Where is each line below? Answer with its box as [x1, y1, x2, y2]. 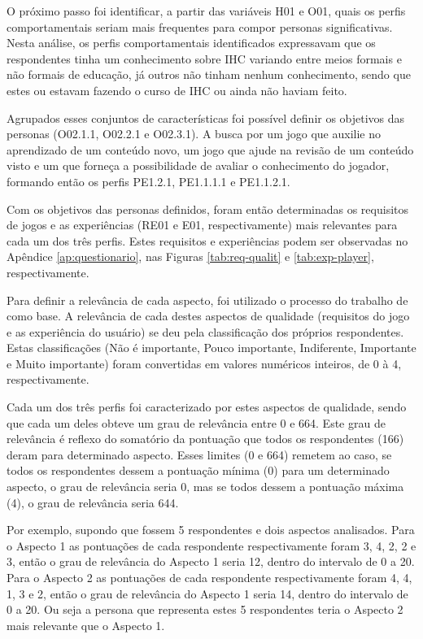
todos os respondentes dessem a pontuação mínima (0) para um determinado [7, 462, 390, 479]
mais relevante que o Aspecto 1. [7, 616, 165, 633]
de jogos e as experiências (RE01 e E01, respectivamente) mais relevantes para [7, 216, 398, 233]
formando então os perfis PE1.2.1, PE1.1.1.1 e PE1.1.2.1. [7, 172, 290, 189]
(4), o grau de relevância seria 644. [7, 493, 179, 511]
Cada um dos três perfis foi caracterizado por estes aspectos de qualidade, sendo [7, 398, 407, 415]
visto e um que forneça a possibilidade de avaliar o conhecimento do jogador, [7, 157, 390, 174]
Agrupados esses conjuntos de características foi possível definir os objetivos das [7, 109, 405, 126]
